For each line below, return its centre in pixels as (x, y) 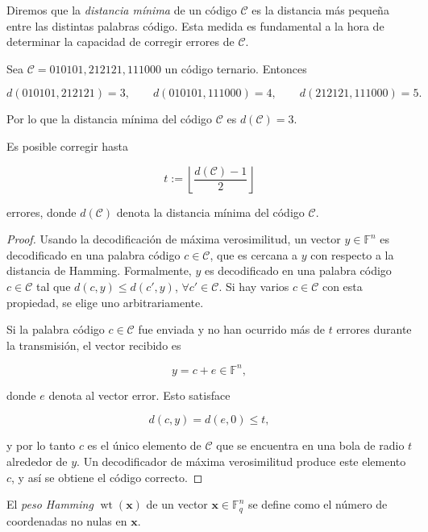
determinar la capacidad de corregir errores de (121, 42)
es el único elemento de (144, 445)
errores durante (374, 329)
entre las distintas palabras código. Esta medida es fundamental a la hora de (195, 25)
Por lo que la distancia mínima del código (110, 119)
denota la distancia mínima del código (210, 212)
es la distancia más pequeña (320, 10)
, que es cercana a (254, 254)
